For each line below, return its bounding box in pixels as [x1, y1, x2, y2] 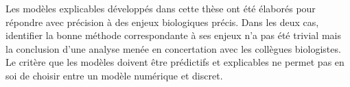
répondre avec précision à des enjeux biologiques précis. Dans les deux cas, [5, 14, 319, 29]
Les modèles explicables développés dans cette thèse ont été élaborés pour [5, 1, 316, 15]
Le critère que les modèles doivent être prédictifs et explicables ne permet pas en [5, 55, 345, 69]
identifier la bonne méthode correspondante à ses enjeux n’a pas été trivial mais [5, 28, 341, 42]
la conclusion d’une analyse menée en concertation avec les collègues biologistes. [5, 41, 341, 55]
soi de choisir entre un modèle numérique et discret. [5, 68, 223, 82]
